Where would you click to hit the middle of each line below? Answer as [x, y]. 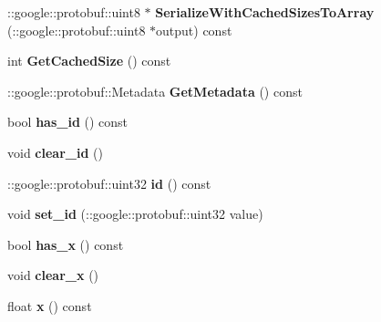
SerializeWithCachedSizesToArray [265, 12]
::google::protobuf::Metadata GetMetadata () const [155, 91]
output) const [194, 30]
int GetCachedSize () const [89, 61]
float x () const [50, 305]
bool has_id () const [68, 122]
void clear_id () [55, 152]
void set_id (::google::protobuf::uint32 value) [135, 214]
